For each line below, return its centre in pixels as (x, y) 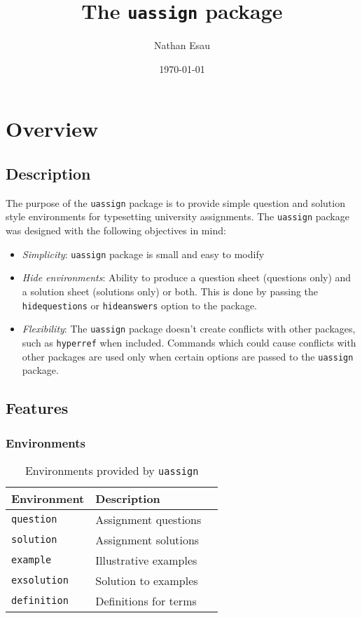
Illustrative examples (146, 560)
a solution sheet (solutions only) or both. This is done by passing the (170, 291)
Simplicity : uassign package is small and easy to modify (143, 254)
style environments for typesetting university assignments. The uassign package (177, 216)
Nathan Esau (182, 45)
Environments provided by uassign (112, 470)
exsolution (40, 580)
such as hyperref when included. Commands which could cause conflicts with (189, 342)
